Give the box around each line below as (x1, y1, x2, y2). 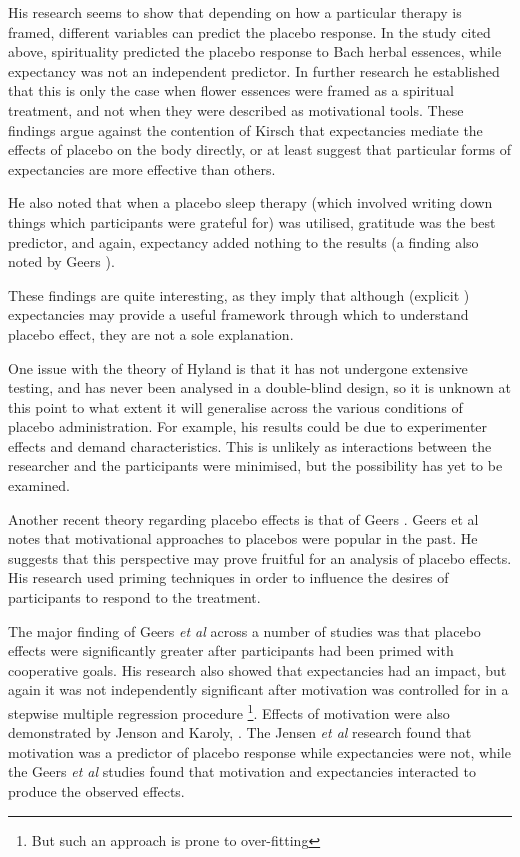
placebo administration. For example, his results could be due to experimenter (8, 416, 488, 437)
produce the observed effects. (8, 781, 185, 802)
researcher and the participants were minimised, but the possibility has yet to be (8, 455, 503, 476)
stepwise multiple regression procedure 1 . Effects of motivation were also (8, 700, 450, 723)
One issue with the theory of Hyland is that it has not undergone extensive (8, 357, 468, 378)
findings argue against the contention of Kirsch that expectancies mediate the (8, 119, 483, 140)
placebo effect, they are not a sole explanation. (8, 323, 294, 344)
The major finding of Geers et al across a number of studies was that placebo (8, 620, 481, 641)
